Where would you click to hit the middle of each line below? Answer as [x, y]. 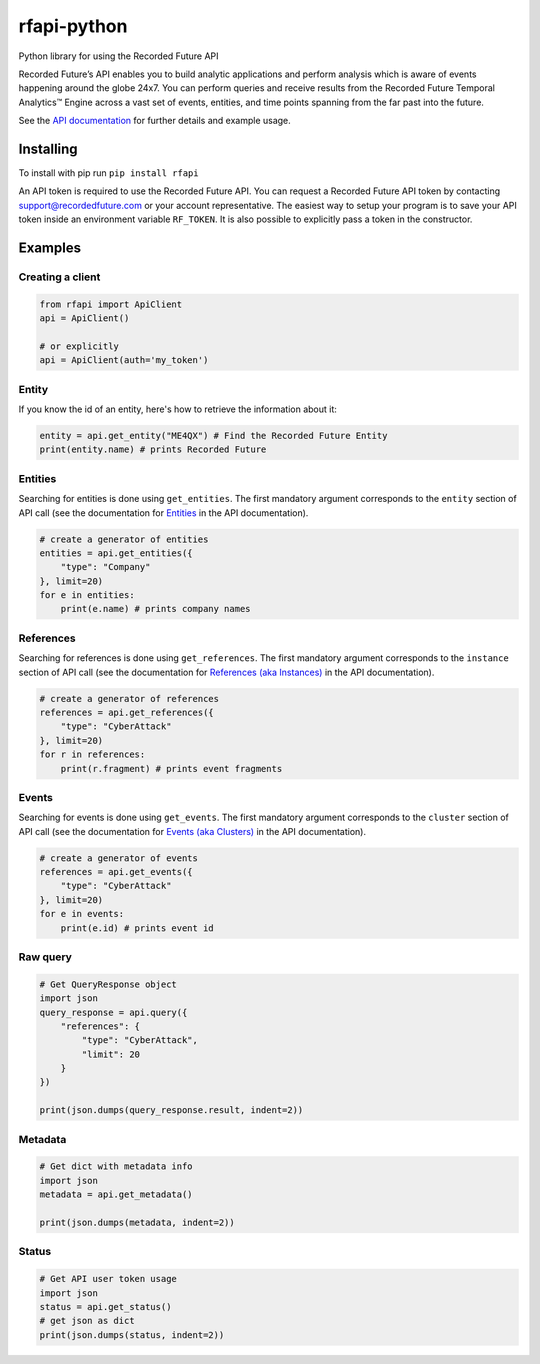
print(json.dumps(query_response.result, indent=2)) [171, 1110]
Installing [48, 148]
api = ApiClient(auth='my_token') [124, 360]
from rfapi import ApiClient [111, 304]
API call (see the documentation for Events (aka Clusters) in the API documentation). [192, 831]
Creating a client [59, 277]
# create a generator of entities [124, 539]
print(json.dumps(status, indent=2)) [132, 1334]
